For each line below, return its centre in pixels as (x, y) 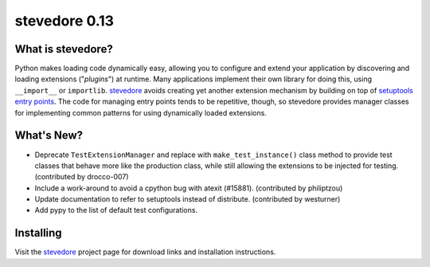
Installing (39, 233)
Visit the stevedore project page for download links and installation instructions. (145, 252)
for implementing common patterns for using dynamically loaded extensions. (141, 112)
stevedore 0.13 (64, 21)
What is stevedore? (64, 49)
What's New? (49, 135)
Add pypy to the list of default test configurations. (116, 210)
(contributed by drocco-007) (82, 177)
